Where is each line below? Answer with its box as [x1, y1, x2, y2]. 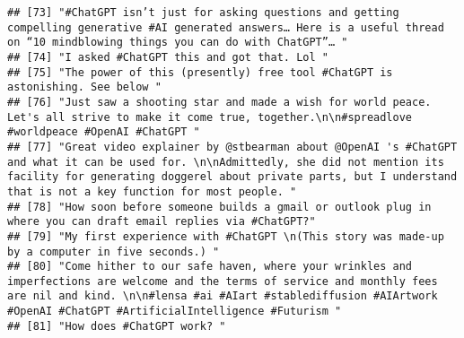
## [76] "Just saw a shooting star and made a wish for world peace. [7, 95, 432, 108]
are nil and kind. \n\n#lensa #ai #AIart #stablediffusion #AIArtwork [7, 290, 438, 303]
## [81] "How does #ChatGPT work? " [7, 319, 226, 333]
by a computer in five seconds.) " [7, 245, 220, 258]
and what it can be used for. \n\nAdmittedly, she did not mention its [7, 155, 444, 169]
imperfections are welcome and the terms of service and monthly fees [7, 274, 438, 288]
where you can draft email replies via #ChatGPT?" [7, 215, 316, 229]
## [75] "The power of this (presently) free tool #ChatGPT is [7, 65, 393, 79]
